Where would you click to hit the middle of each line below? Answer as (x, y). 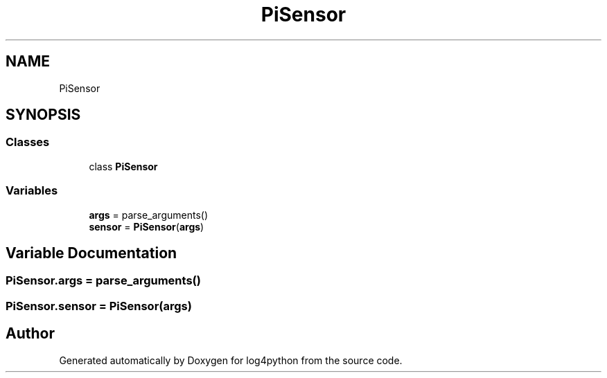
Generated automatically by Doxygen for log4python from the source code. (231, 360)
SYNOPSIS (43, 115)
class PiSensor (123, 166)
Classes (28, 142)
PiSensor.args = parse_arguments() (103, 281)
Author (30, 334)
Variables (32, 191)
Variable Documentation (91, 253)
